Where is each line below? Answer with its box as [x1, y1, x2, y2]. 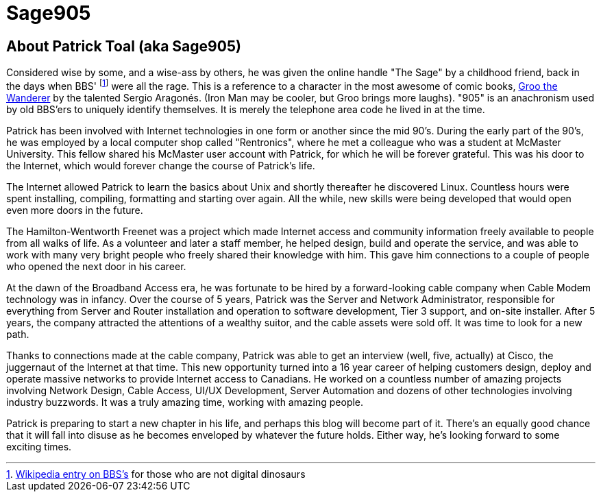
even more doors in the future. [6, 204, 143, 216]
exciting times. [6, 440, 72, 452]
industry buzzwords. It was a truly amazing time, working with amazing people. [6, 396, 364, 408]
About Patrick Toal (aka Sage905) [6, 37, 241, 55]
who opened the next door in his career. [6, 260, 186, 272]
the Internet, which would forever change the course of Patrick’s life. [6, 159, 315, 171]
